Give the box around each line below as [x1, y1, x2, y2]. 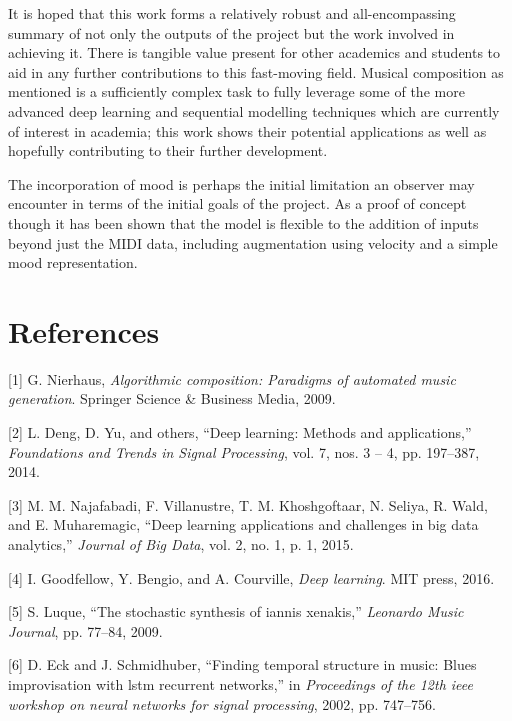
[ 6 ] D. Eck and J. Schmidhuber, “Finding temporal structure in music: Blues [8, 654, 477, 675]
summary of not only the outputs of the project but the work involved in [8, 22, 455, 43]
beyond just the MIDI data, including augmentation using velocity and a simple [8, 232, 498, 253]
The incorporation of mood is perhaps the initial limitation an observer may [8, 173, 475, 194]
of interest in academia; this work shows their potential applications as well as [8, 120, 487, 141]
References [8, 310, 160, 351]
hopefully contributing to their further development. [8, 140, 328, 161]
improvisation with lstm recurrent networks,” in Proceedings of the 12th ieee [8, 673, 473, 694]
